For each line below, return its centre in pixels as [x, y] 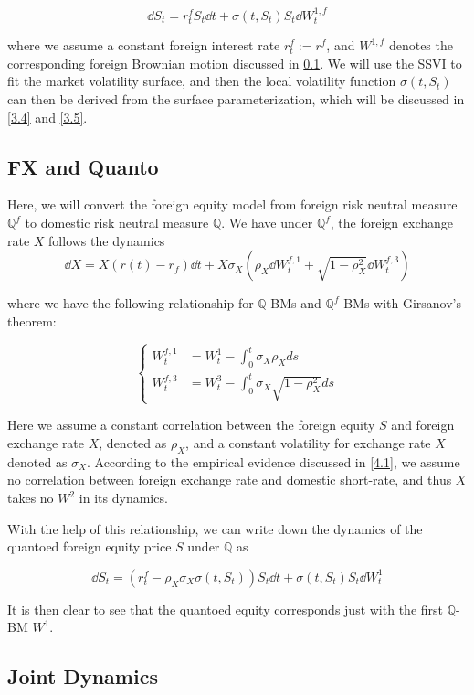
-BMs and [294, 303]
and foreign [423, 425]
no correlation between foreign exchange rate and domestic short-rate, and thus [230, 480]
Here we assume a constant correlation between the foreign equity [191, 425]
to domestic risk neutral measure [117, 222]
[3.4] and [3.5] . [47, 117]
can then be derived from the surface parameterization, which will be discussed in [236, 99]
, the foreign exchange [392, 222]
